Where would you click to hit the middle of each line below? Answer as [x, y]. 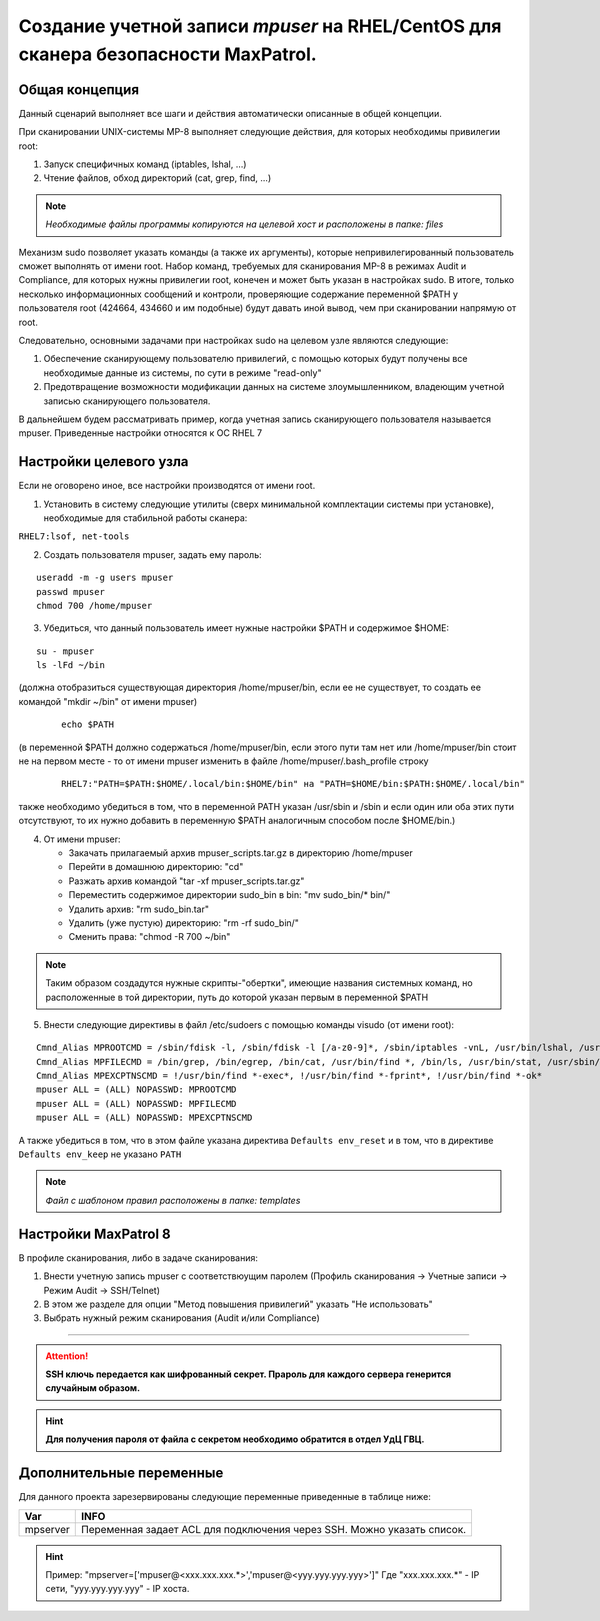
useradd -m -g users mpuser [105, 578]
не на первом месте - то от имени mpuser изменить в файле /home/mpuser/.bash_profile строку [223, 761]
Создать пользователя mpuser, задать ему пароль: [152, 554]
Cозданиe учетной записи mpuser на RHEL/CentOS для [260, 26]
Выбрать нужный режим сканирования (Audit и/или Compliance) [181, 1318]
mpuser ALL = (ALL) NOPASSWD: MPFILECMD [136, 1103]
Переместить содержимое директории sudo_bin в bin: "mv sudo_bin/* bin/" [229, 895]
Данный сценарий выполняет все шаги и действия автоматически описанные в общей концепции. [230, 113]
